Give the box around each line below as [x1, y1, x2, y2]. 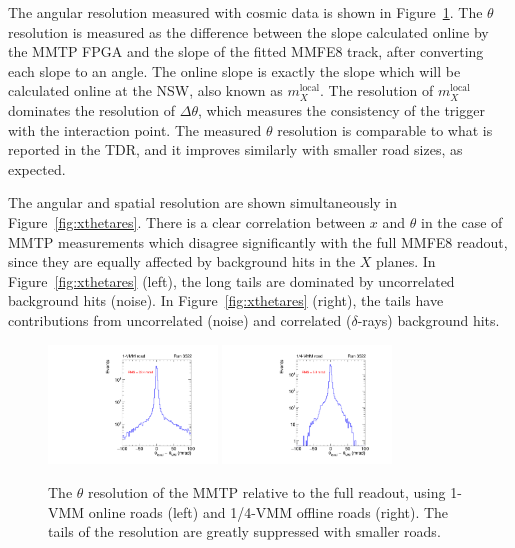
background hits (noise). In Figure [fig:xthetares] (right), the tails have [8, 290, 444, 311]
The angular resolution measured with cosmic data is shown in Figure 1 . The [8, 2, 483, 22]
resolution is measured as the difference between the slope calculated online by [8, 21, 489, 42]
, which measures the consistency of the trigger [197, 99, 485, 120]
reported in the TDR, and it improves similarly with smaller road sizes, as [8, 139, 463, 160]
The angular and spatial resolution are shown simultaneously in [8, 192, 398, 213]
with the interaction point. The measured [8, 119, 262, 140]
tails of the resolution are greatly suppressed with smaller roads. [48, 521, 441, 542]
